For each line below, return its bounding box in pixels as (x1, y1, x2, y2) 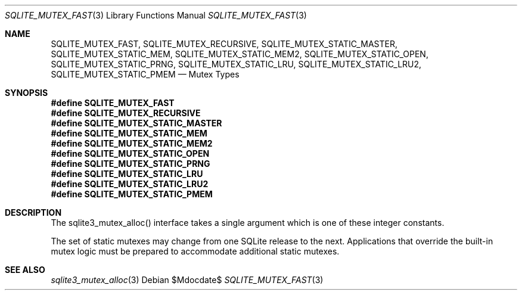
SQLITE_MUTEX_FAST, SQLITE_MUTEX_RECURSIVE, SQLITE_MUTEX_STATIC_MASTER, (51, 39, 397, 49)
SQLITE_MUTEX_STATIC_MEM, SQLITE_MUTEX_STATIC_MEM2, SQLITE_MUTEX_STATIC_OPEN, (51, 49, 428, 59)
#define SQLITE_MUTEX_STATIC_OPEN (51, 148, 210, 159)
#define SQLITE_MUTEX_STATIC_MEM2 (51, 138, 213, 148)
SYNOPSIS (5, 88, 48, 98)
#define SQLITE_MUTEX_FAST (51, 98, 175, 108)
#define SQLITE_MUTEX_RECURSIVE (51, 108, 201, 118)
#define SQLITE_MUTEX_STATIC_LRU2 (51, 179, 209, 189)
